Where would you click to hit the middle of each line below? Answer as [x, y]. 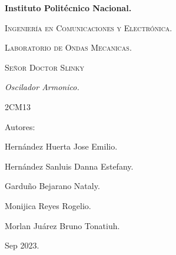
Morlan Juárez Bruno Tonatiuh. [62, 225]
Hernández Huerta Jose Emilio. [61, 146]
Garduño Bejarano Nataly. [52, 186]
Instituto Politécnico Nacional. [68, 8]
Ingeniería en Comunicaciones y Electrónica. [89, 27]
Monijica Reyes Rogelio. [48, 205]
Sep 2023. [22, 245]
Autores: [20, 126]
